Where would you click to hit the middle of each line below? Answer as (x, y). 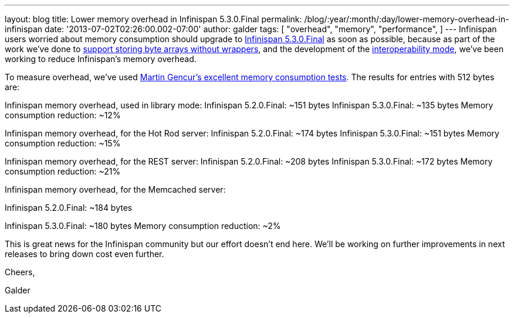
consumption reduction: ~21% (63, 171)
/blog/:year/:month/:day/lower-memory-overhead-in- (407, 19)
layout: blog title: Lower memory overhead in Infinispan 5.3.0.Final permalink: (153, 19)
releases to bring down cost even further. (84, 254)
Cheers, (20, 272)
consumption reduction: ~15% (63, 143)
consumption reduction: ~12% (63, 115)
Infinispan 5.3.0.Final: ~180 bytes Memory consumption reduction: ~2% (143, 226)
